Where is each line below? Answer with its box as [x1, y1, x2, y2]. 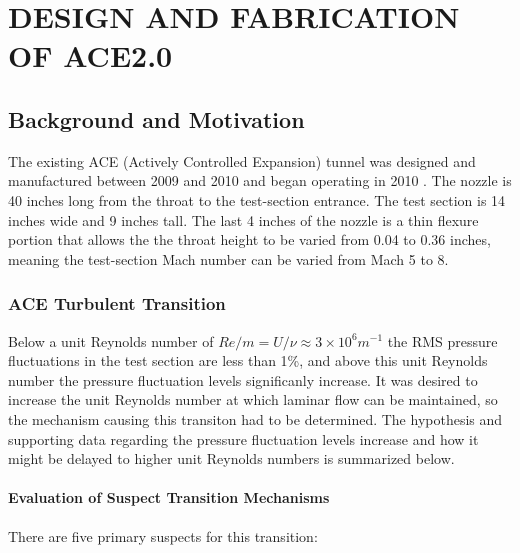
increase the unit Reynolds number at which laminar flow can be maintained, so [8, 389, 498, 410]
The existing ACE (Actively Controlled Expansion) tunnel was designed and [8, 150, 476, 171]
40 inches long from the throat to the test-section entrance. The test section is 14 [8, 189, 506, 210]
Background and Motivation [8, 103, 305, 134]
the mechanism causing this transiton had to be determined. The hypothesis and [8, 408, 503, 429]
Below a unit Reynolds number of [8, 330, 214, 351]
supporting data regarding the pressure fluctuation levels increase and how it [8, 428, 479, 449]
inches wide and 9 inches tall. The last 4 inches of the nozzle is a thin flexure [8, 209, 479, 230]
